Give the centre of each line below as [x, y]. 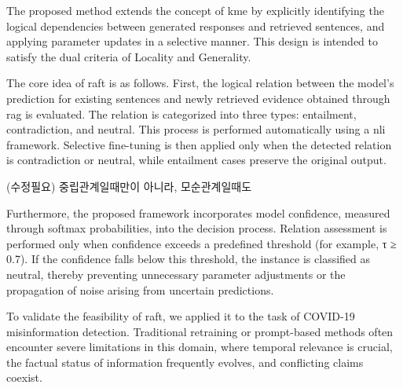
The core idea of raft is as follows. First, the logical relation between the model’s [200, 83]
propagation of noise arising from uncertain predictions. [140, 289]
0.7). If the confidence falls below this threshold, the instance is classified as [189, 259]
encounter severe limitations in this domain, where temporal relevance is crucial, [200, 347]
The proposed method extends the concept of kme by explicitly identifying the [195, 10]
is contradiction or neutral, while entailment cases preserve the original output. [196, 160]
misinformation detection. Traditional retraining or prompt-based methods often [200, 331]
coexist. [24, 377]
